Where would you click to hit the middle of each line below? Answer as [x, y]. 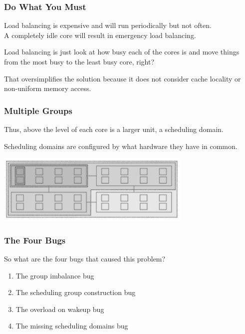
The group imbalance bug [55, 275]
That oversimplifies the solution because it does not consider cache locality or [122, 78]
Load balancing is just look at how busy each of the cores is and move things [122, 52]
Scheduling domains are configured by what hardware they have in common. [121, 146]
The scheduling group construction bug [76, 292]
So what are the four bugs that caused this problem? [85, 259]
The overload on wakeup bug [60, 309]
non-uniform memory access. [48, 88]
